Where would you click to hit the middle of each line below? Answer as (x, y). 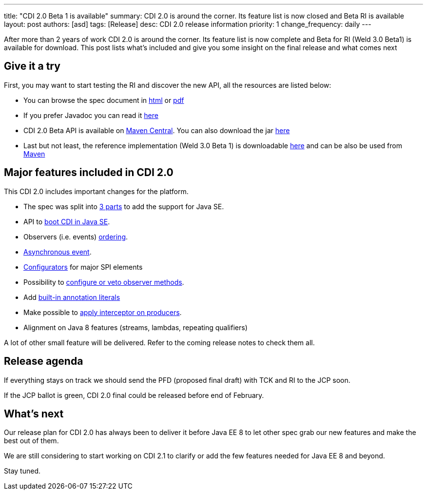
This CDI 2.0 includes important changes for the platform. (96, 191)
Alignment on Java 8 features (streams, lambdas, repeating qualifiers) (136, 327)
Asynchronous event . (58, 252)
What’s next (34, 414)
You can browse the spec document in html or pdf (104, 100)
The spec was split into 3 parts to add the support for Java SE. (124, 206)
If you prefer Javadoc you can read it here (91, 115)
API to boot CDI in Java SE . (67, 221)
